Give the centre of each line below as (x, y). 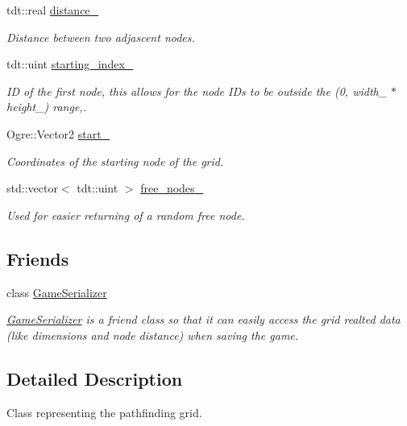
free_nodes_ (172, 188)
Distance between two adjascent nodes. (101, 37)
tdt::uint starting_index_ (70, 64)
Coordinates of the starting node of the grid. (115, 161)
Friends (38, 258)
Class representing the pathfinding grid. (104, 412)
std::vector (32, 188)
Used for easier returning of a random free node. (126, 215)
